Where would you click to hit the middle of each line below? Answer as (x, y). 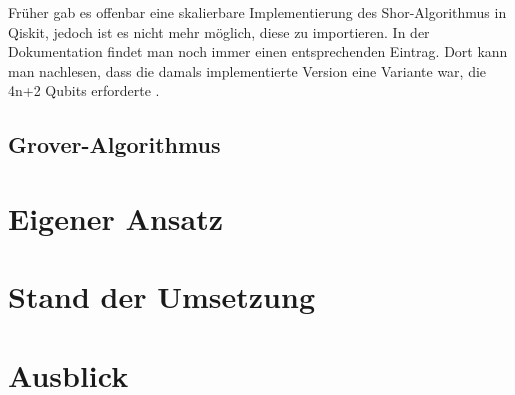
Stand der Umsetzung (161, 296)
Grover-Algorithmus (114, 144)
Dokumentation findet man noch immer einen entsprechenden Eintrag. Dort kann (258, 51)
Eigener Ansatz (116, 217)
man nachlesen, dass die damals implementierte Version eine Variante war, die (247, 70)
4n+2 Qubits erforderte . (84, 90)
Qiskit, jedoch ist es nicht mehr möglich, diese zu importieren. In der (219, 31)
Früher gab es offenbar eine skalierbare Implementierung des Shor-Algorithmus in (257, 12)
